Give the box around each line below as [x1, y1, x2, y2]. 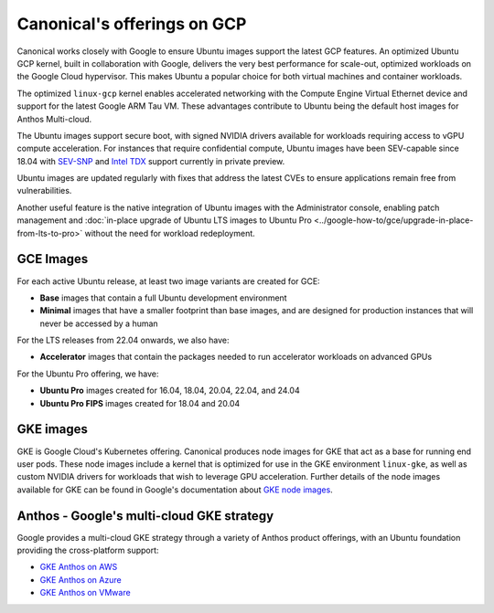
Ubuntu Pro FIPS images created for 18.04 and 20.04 [39, 397, 241, 408]
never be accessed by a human [39, 318, 159, 329]
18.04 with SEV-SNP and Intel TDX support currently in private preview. [16, 155, 285, 166]
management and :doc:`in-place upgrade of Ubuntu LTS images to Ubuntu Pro [16, 215, 313, 226]
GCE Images [16, 251, 89, 267]
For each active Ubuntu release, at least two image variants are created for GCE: [16, 275, 320, 287]
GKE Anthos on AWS [39, 562, 118, 573]
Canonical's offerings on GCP [16, 14, 247, 34]
